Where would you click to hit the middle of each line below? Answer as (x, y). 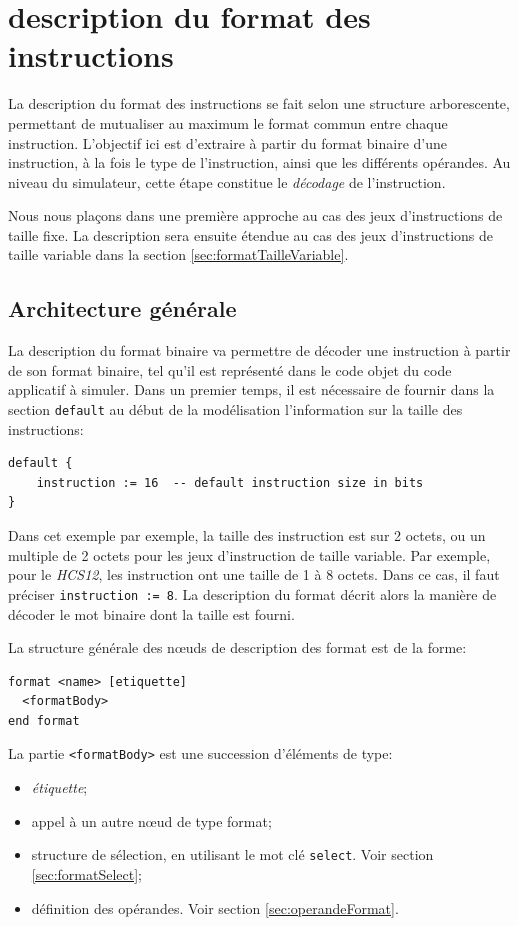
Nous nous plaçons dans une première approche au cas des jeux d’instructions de (255, 215)
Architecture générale (122, 308)
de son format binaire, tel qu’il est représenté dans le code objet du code (230, 369)
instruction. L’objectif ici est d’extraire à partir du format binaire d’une (227, 142)
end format (44, 720)
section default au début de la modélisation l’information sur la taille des (235, 409)
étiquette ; (59, 787)
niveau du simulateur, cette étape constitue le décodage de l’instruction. (227, 181)
